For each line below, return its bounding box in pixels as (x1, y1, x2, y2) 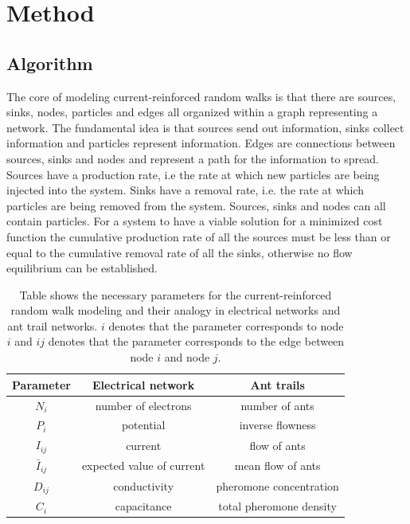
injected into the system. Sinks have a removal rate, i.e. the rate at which (6, 182, 365, 198)
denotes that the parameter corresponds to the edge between (48, 333, 345, 350)
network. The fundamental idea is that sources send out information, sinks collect (6, 119, 404, 135)
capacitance (115, 498, 172, 514)
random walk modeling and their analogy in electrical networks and (10, 302, 341, 319)
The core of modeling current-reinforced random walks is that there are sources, (6, 88, 396, 104)
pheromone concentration (216, 478, 339, 495)
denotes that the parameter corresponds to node (108, 317, 344, 334)
